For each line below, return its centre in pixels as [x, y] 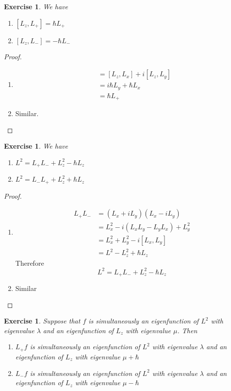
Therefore [30, 263]
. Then [187, 330]
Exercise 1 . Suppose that [42, 321]
